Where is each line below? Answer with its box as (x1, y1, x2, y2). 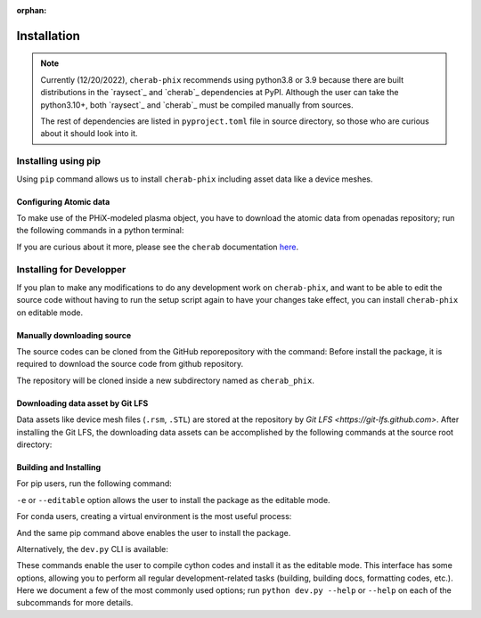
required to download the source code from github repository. (16, 359, 244, 370)
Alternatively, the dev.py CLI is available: (16, 543, 169, 554)
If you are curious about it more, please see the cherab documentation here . (16, 241, 298, 252)
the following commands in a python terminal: (16, 225, 184, 236)
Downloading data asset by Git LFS (16, 397, 149, 409)
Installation (16, 28, 80, 44)
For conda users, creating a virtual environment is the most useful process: (16, 511, 292, 522)
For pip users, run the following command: (16, 478, 173, 489)
